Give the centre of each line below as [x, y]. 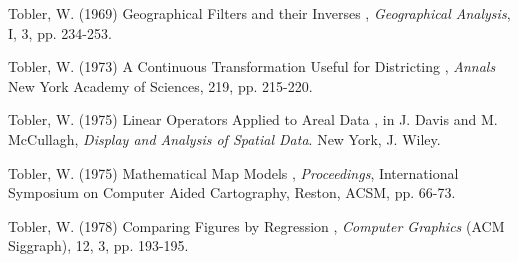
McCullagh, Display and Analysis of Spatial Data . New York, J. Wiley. [224, 138]
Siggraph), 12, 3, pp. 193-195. [98, 245]
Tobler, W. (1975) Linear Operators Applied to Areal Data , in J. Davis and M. [253, 119]
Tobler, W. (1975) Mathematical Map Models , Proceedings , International [233, 172]
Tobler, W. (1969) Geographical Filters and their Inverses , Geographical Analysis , [259, 13]
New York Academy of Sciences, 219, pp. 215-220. [160, 85]
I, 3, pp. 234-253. [60, 32]
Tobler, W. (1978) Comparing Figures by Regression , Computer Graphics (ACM [256, 225]
